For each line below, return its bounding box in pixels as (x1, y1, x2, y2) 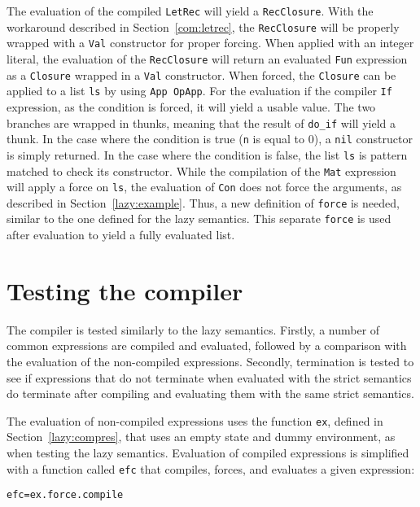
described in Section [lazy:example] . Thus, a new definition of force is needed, (7, 194, 400, 211)
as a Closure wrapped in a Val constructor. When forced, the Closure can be (7, 66, 396, 83)
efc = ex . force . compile (7, 489, 124, 501)
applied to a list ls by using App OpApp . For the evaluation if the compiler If (7, 82, 392, 99)
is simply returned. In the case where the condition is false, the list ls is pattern (7, 146, 408, 163)
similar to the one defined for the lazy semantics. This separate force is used (7, 210, 392, 227)
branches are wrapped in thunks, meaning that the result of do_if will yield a (7, 114, 396, 131)
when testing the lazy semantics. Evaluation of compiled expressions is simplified (7, 444, 409, 461)
